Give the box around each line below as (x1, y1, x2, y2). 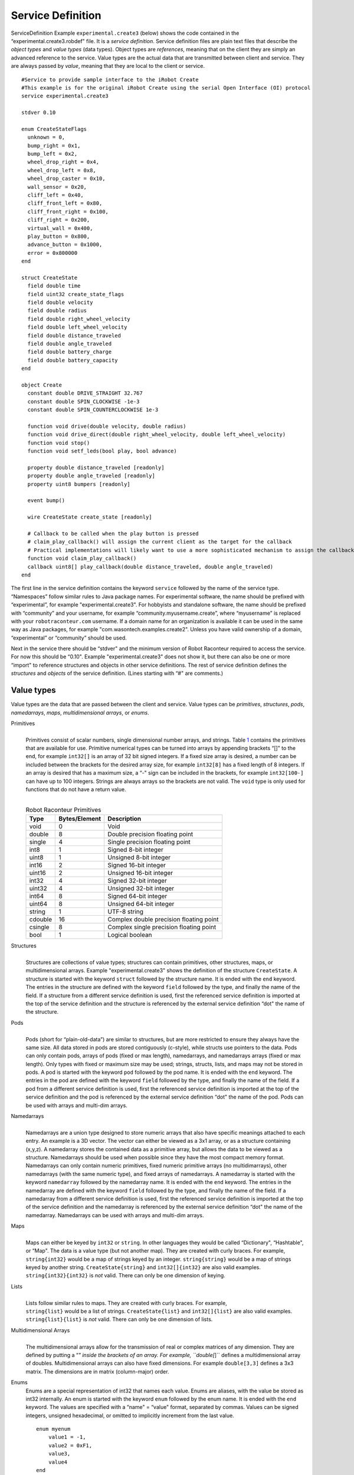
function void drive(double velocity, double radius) (27, 422, 186, 430)
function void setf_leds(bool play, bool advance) (27, 448, 177, 454)
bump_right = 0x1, (27, 142, 81, 149)
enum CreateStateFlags (21, 126, 87, 132)
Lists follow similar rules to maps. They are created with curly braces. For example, (25, 1299, 227, 1306)
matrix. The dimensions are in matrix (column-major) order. (25, 1368, 169, 1375)
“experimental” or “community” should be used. (11, 634, 127, 641)
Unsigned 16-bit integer (107, 869, 173, 877)
